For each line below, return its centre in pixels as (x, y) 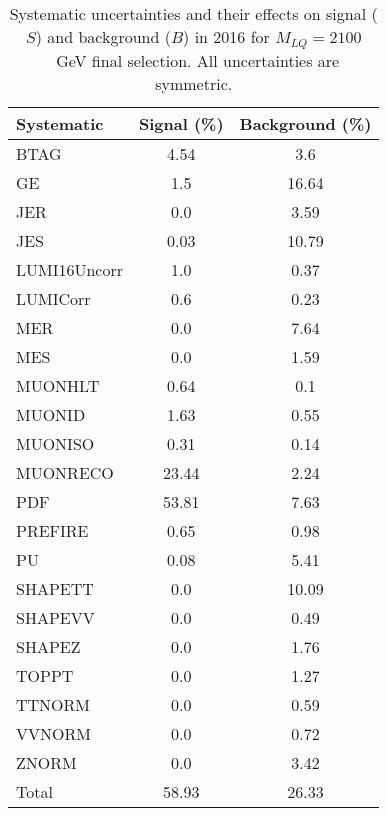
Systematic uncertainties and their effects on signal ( (193, 13)
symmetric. (194, 83)
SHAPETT (55, 588)
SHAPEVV (55, 617)
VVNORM (53, 733)
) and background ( (103, 36)
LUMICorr (53, 298)
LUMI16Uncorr (69, 269)
